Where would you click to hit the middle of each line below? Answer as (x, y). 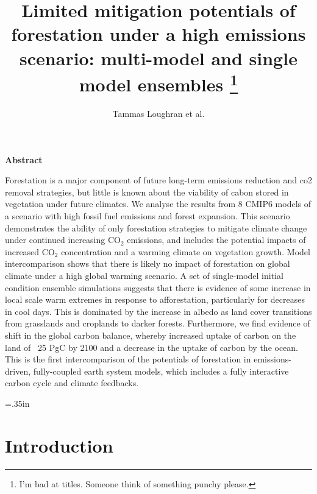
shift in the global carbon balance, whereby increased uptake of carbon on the (151, 335)
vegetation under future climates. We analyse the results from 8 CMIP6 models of (158, 204)
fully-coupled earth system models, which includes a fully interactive (161, 371)
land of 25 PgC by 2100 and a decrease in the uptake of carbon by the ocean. (152, 347)
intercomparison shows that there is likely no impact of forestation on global (148, 263)
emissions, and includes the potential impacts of (216, 240)
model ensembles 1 (158, 83)
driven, (18, 371)
